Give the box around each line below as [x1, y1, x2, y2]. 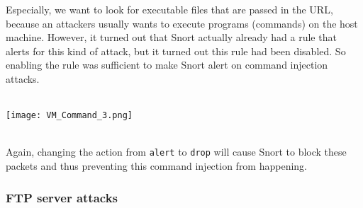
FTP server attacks [6, 188, 118, 206]
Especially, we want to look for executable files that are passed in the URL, [6, 2, 333, 16]
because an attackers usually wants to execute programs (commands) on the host [6, 16, 358, 30]
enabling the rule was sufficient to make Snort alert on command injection [6, 57, 328, 72]
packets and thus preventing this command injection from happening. [6, 158, 308, 173]
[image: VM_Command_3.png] [6, 110, 133, 121]
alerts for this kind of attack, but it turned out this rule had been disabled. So [6, 43, 346, 58]
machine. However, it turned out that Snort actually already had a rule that [6, 30, 337, 45]
